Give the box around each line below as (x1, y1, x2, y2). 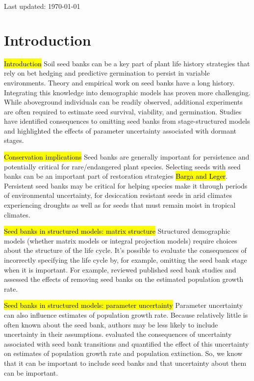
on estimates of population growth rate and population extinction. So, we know (4, 348, 243, 358)
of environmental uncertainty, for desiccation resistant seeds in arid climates (4, 190, 232, 200)
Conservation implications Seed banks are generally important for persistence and (4, 152, 250, 162)
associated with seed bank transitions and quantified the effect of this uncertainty (4, 338, 249, 349)
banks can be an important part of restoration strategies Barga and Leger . (4, 171, 228, 181)
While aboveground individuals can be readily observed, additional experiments (4, 97, 243, 107)
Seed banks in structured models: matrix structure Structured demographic (4, 226, 230, 236)
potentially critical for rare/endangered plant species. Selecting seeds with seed (4, 161, 241, 171)
